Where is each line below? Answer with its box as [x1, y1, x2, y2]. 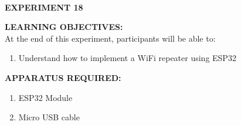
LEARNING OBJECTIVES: [5, 21, 123, 33]
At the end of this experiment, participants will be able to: [5, 32, 216, 44]
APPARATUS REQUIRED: [5, 71, 121, 83]
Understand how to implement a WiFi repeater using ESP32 [18, 52, 236, 64]
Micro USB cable [18, 111, 80, 123]
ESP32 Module [18, 91, 73, 103]
